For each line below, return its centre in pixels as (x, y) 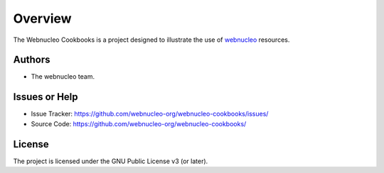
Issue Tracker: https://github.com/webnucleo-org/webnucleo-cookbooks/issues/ (150, 114)
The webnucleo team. (63, 77)
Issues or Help (46, 97)
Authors (32, 60)
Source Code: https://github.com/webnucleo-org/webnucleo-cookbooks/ (139, 123)
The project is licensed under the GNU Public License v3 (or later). (111, 161)
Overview (42, 18)
